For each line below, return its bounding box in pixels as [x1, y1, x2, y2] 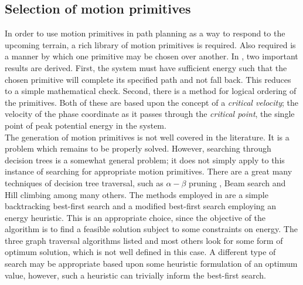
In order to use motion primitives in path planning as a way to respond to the [5, 27, 285, 39]
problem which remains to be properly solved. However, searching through [5, 142, 271, 155]
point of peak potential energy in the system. [5, 119, 166, 131]
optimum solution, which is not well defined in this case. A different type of [5, 246, 276, 258]
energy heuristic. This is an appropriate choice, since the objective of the [5, 211, 265, 223]
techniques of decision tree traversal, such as [5, 176, 164, 189]
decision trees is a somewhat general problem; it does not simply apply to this [5, 153, 285, 166]
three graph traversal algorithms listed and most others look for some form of [5, 234, 283, 246]
